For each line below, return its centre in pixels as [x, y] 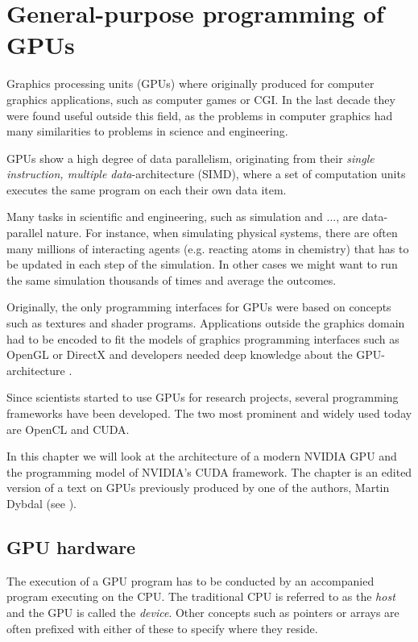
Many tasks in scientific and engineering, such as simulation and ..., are [182, 217]
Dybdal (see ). [42, 503]
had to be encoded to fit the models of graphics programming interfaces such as [203, 338]
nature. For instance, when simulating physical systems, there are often [222, 233]
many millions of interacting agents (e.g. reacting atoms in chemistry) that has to [208, 248]
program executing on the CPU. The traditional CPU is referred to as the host [201, 596]
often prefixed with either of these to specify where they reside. [162, 628]
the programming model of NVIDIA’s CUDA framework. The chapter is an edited [209, 471]
